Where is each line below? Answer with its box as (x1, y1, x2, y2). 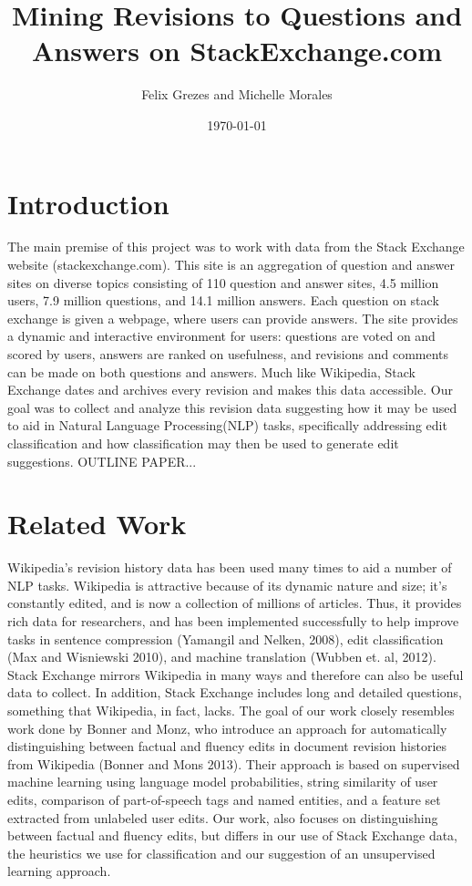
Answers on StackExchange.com (32, 32, 442, 69)
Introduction (7, 184, 169, 221)
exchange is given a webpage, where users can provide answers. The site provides (7, 308, 458, 327)
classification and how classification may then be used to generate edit (7, 433, 399, 452)
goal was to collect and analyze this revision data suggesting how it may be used (7, 397, 457, 417)
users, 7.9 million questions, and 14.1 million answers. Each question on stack (7, 291, 439, 310)
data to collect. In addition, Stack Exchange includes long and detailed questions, (7, 683, 463, 702)
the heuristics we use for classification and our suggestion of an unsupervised (7, 843, 436, 862)
